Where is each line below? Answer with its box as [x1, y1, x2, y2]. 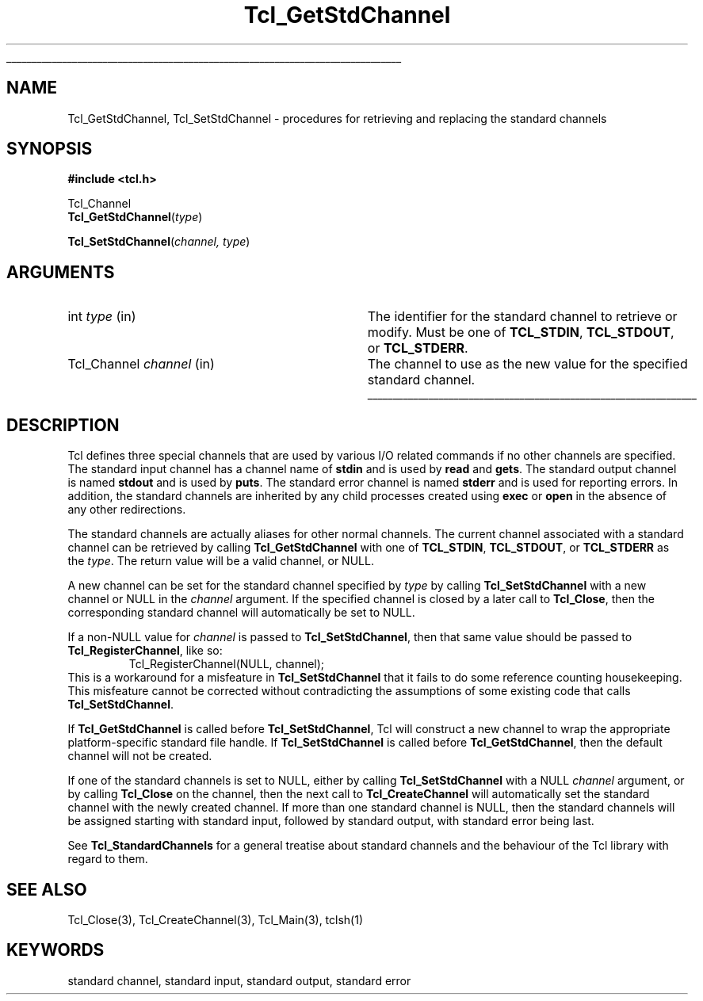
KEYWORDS [6, 940, 105, 961]
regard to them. [67, 852, 148, 866]
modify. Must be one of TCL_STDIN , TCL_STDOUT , [367, 324, 674, 341]
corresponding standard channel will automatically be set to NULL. [67, 606, 415, 620]
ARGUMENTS [6, 262, 115, 282]
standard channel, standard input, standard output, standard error [67, 973, 411, 988]
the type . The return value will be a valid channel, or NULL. [67, 554, 374, 568]
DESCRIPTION [6, 415, 120, 435]
